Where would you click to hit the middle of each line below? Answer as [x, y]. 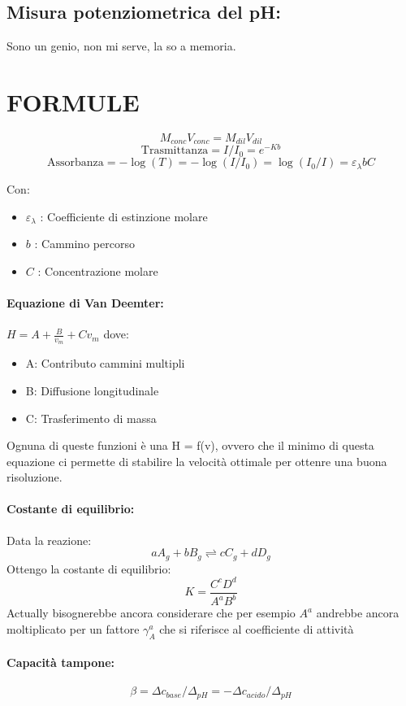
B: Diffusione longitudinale [92, 390]
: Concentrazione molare [98, 270]
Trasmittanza [175, 151]
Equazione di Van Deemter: [85, 302]
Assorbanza [76, 163]
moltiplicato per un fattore [73, 628]
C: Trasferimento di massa [91, 418]
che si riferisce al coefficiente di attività [257, 628]
